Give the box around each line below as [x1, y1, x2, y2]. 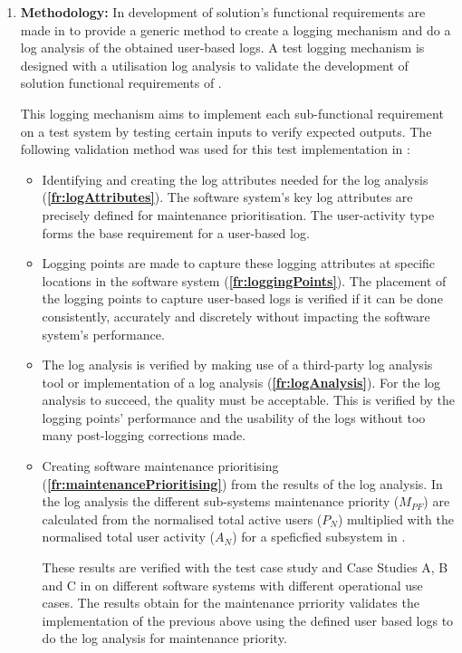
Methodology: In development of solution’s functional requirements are [20, 3, 426, 21]
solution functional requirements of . [20, 73, 222, 92]
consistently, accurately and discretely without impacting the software [42, 306, 430, 325]
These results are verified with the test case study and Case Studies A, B [42, 558, 448, 577]
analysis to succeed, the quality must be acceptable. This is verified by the [42, 390, 456, 409]
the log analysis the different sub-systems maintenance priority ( [42, 492, 399, 511]
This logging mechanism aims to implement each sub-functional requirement [20, 103, 444, 122]
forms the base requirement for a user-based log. [42, 223, 310, 242]
